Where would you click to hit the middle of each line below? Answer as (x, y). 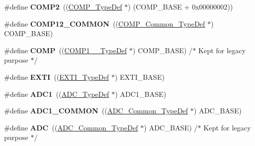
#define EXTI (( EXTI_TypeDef (57, 77)
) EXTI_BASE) (140, 77)
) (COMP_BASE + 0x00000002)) (180, 7)
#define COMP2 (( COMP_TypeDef (63, 7)
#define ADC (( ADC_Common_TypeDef (71, 127)
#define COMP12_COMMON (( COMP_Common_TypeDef (105, 23)
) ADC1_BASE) (141, 94)
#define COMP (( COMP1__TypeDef (66, 50)
